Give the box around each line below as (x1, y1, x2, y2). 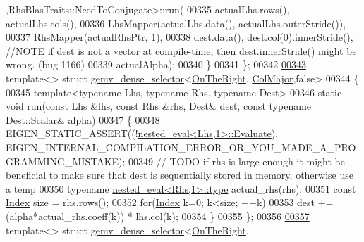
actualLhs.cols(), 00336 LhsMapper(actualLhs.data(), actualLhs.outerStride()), (6, 15, 346, 30)
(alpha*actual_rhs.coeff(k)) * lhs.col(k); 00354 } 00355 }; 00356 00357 (6, 208, 310, 223)
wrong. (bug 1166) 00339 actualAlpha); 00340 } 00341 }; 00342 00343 (6, 57, 306, 72)
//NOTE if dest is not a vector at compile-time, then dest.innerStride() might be (6, 43, 357, 58)
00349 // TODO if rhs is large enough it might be (128, 153, 345, 168)
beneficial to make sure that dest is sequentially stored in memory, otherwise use (6, 167, 353, 182)
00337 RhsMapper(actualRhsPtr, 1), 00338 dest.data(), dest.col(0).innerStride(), (6, 30, 353, 44)
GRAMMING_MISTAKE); (6, 153, 126, 168)
